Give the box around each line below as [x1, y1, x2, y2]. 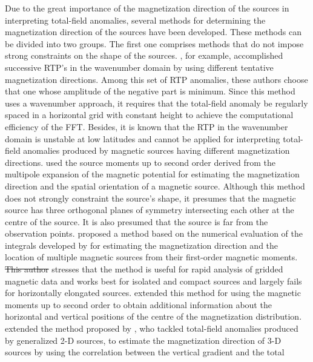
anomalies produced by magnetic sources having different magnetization [23, 144, 290, 157]
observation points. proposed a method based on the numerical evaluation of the [5, 227, 303, 240]
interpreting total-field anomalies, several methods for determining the [5, 13, 266, 26]
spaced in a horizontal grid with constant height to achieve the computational [5, 108, 294, 121]
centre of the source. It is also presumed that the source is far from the [5, 215, 268, 228]
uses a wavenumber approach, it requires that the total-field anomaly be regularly [5, 96, 308, 109]
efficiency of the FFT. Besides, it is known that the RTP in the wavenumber [5, 120, 288, 133]
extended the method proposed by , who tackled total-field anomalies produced [5, 322, 298, 335]
